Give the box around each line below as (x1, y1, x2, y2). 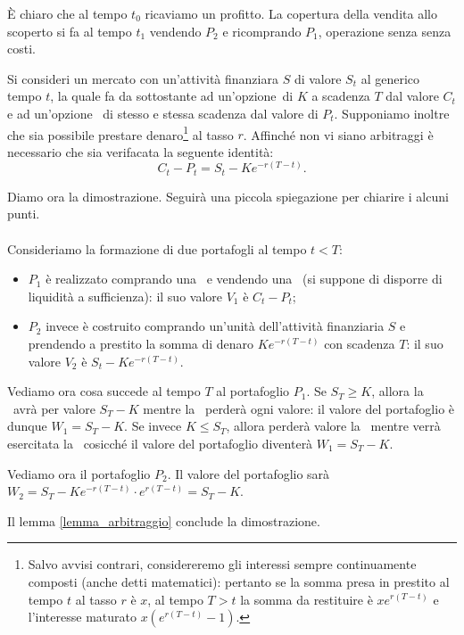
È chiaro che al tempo (7, 4, 128, 22)
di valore (294, 69, 342, 87)
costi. (7, 39, 36, 58)
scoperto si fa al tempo (7, 21, 132, 40)
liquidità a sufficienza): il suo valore (28, 286, 222, 305)
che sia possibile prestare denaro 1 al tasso (7, 122, 234, 144)
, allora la (371, 382, 424, 400)
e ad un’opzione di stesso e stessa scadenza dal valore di (7, 103, 319, 122)
